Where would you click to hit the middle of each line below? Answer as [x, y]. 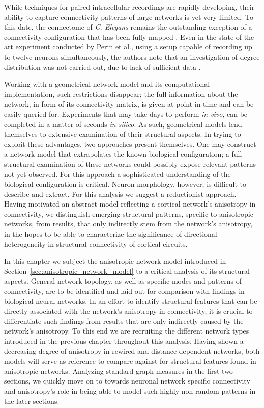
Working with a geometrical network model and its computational [107, 84]
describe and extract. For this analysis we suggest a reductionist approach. [120, 194]
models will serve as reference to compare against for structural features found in [130, 361]
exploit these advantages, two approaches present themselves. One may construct [130, 144]
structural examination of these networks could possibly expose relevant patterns [130, 163]
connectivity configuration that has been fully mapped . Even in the [110, 36]
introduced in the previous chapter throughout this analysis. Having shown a [124, 341]
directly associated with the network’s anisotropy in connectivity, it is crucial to [128, 311]
